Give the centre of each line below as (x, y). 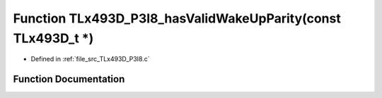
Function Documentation (69, 79)
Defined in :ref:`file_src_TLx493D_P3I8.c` (90, 59)
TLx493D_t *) (53, 38)
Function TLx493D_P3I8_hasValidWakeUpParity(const (177, 18)
